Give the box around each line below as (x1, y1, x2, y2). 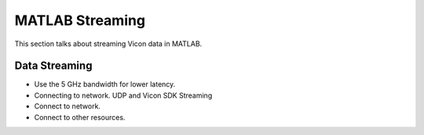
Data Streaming (14, 59, 93, 73)
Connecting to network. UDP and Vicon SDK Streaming (34, 91, 213, 100)
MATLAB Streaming (14, 12, 145, 29)
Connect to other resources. (34, 112, 126, 122)
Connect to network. (34, 101, 101, 111)
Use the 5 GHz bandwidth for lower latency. (34, 80, 176, 89)
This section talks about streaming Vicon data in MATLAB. (14, 39, 203, 48)
